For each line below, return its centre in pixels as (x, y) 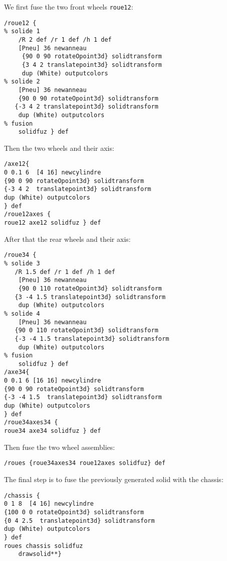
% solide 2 (22, 82)
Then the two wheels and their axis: (59, 148)
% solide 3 (22, 263)
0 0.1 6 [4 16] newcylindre (53, 173)
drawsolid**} (40, 554)
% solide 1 (22, 31)
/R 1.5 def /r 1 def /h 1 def (65, 272)
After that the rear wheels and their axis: (67, 239)
